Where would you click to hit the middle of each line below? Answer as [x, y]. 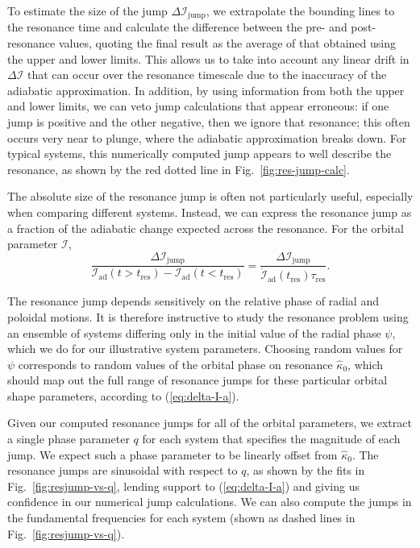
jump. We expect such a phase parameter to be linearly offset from [173, 454]
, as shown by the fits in [306, 470]
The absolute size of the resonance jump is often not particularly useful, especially [210, 196]
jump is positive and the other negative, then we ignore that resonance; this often [209, 122]
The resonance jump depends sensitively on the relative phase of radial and [193, 301]
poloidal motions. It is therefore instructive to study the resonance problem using [208, 316]
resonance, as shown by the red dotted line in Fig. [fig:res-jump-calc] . [179, 169]
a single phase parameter [69, 439]
